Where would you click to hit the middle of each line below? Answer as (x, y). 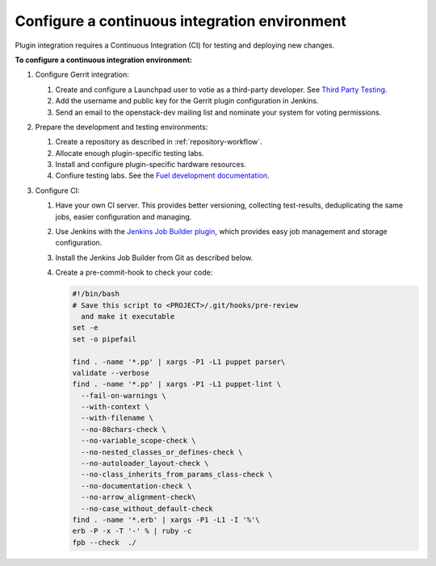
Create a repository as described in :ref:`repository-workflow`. (159, 142)
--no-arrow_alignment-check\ (139, 497)
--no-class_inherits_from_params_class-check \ (177, 475)
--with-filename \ (117, 418)
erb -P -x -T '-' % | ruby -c (132, 531)
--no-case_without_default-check (147, 508)
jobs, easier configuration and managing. (124, 216)
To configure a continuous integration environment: (104, 60)
